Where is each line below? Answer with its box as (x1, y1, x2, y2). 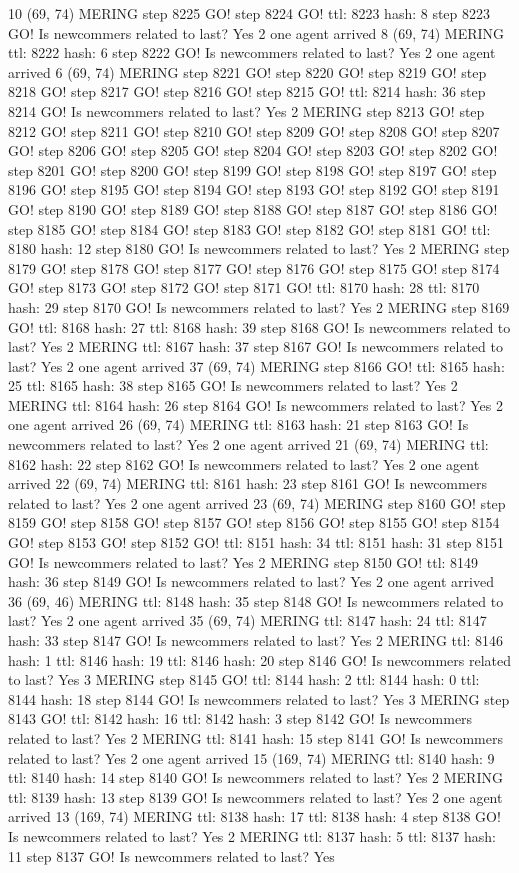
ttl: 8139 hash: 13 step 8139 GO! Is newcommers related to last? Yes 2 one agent (8, 786, 503, 807)
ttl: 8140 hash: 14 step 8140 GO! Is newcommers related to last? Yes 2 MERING (8, 767, 503, 788)
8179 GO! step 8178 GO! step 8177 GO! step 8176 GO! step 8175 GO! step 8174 (8, 257, 500, 278)
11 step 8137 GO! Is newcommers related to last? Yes (8, 845, 335, 866)
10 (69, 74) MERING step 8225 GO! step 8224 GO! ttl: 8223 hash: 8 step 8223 (8, 3, 491, 23)
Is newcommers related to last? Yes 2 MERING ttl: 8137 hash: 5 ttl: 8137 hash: (8, 825, 496, 846)
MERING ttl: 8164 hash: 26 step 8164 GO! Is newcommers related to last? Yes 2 (8, 394, 503, 415)
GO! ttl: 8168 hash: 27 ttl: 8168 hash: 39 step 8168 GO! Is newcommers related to (8, 316, 511, 337)
